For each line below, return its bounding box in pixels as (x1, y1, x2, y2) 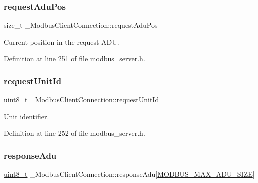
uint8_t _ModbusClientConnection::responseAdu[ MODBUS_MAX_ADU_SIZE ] (4, 169, 255, 179)
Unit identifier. (4, 111, 49, 121)
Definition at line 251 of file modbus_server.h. (4, 53, 145, 64)
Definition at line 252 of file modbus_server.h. (4, 128, 145, 138)
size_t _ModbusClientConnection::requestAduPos (4, 20, 158, 30)
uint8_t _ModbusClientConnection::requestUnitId (4, 94, 159, 105)
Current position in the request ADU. (4, 36, 119, 47)
